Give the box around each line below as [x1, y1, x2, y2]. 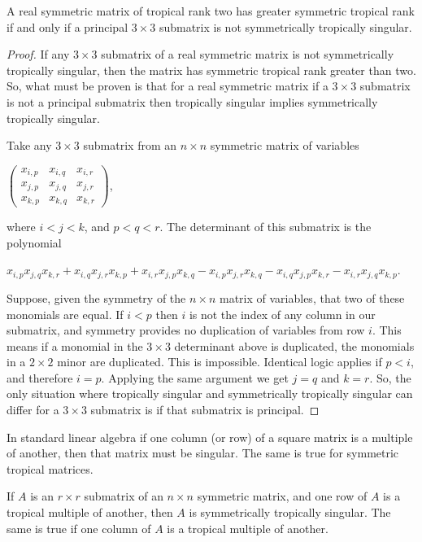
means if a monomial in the [7, 337, 143, 354]
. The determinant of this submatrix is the [159, 218, 372, 235]
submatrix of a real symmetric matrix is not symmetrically [101, 46, 394, 63]
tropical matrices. [7, 460, 94, 477]
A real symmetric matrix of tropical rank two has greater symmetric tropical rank [7, 2, 415, 19]
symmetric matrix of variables [210, 137, 359, 154]
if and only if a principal [7, 18, 128, 35]
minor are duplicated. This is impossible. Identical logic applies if [57, 353, 382, 370]
